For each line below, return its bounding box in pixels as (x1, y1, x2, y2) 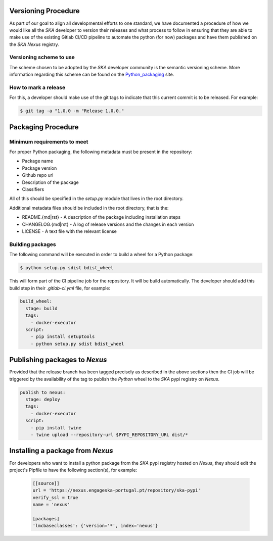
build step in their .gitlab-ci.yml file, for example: (9, 285, 111, 291)
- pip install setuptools (30, 334, 95, 339)
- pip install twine (30, 425, 82, 430)
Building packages (9, 240, 56, 248)
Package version (22, 165, 57, 171)
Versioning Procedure (9, 7, 80, 15)
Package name (22, 158, 53, 164)
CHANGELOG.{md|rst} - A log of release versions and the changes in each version (22, 221, 194, 227)
